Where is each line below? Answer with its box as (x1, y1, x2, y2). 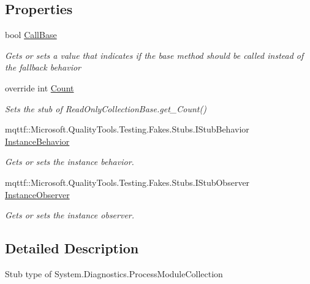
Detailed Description (5, 239, 139, 258)
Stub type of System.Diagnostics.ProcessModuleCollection (5, 267, 223, 280)
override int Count (5, 81, 74, 94)
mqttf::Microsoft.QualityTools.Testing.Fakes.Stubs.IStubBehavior (5, 123, 249, 136)
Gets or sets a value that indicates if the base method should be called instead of (5, 48, 304, 61)
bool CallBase (5, 28, 57, 41)
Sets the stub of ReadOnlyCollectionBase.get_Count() (5, 102, 206, 115)
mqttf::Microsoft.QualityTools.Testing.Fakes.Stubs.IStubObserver (5, 175, 250, 188)
